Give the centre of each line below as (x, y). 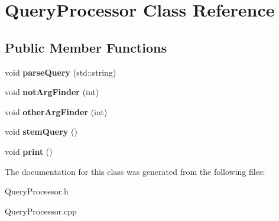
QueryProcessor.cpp (41, 211)
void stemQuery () (41, 131)
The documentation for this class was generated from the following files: (135, 171)
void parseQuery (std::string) (61, 72)
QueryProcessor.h (37, 191)
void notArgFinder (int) (52, 92)
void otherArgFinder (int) (56, 111)
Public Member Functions (86, 47)
